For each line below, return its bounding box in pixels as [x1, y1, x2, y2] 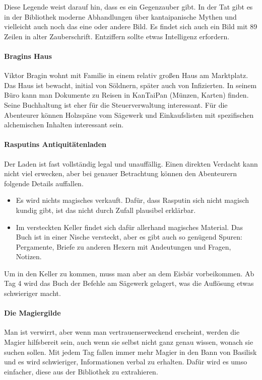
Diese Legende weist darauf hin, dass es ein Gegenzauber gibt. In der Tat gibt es [4, 2, 253, 12]
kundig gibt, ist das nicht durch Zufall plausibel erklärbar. [16, 204, 196, 215]
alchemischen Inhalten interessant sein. [4, 119, 124, 130]
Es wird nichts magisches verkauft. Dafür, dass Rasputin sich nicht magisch [16, 195, 249, 205]
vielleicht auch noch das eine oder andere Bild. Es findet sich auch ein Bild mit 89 [4, 21, 257, 32]
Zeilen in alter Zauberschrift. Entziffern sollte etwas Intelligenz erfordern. [4, 31, 230, 41]
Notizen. [16, 251, 42, 262]
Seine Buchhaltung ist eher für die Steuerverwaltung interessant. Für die [4, 99, 228, 110]
